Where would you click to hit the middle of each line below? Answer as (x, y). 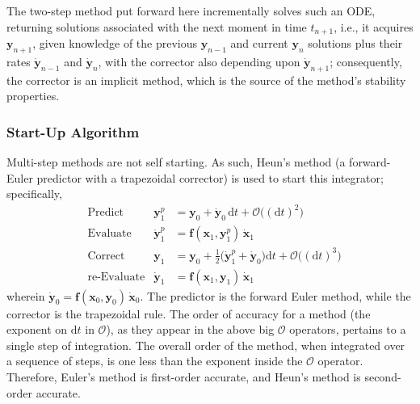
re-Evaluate (116, 277)
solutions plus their (355, 43)
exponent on (37, 329)
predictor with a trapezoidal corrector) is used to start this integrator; (210, 177)
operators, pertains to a (348, 329)
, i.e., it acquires (374, 26)
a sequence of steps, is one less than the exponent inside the (155, 361)
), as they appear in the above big (190, 329)
